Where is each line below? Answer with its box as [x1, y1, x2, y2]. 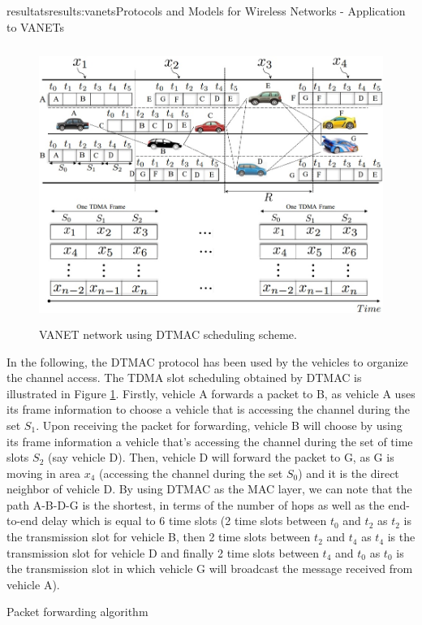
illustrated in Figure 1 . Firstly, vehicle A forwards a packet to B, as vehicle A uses [6, 384, 416, 401]
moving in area [6, 464, 81, 481]
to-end [6, 512, 38, 529]
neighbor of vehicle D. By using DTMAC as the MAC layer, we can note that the [6, 480, 412, 497]
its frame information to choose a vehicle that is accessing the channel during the [6, 401, 411, 418]
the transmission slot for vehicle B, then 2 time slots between [6, 528, 311, 545]
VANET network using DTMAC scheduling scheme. [39, 325, 297, 342]
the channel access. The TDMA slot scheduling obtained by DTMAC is [6, 369, 362, 386]
